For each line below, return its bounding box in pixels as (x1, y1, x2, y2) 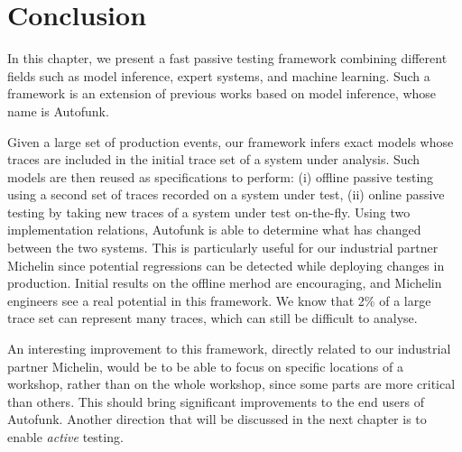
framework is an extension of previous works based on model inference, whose (7, 84, 437, 103)
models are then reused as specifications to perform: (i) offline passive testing (7, 167, 434, 186)
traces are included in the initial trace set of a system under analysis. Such (7, 150, 420, 169)
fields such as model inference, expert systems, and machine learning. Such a (7, 66, 430, 85)
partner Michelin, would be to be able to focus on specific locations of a (7, 356, 403, 375)
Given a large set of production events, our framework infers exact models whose (7, 132, 454, 151)
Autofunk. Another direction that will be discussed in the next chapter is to (7, 410, 427, 429)
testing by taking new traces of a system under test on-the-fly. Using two (7, 202, 411, 221)
